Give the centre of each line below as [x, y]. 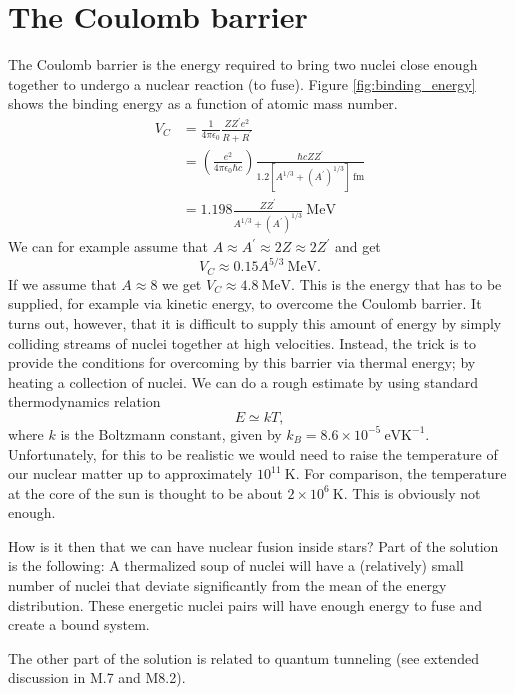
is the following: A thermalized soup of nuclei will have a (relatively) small [236, 565]
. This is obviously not [412, 492]
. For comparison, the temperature [401, 473]
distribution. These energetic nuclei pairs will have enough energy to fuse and [245, 604]
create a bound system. [79, 624]
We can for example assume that [108, 246]
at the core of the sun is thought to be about [145, 492]
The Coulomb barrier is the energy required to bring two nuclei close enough [243, 64]
